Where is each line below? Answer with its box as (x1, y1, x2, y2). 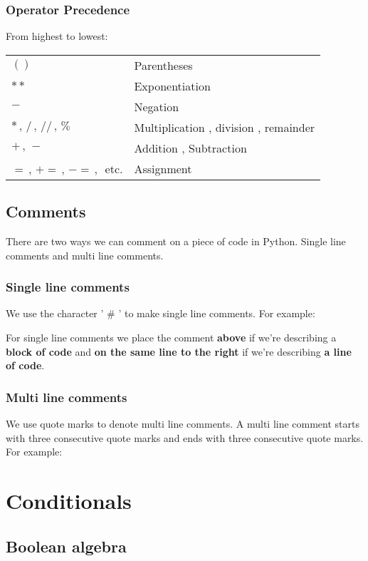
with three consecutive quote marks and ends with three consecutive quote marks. (6, 430, 364, 445)
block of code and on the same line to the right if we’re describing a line (6, 344, 352, 359)
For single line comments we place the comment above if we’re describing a (6, 330, 337, 345)
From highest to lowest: (6, 29, 108, 43)
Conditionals (6, 485, 132, 515)
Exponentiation (134, 77, 211, 94)
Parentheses (134, 56, 193, 73)
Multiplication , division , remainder (134, 118, 315, 135)
